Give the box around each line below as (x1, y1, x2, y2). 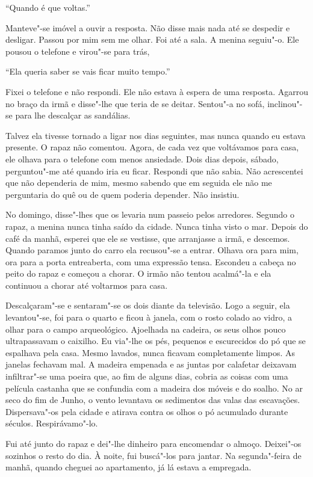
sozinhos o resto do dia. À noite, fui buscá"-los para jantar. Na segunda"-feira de (5, 449, 302, 461)
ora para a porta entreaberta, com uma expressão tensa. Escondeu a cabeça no (5, 255, 296, 268)
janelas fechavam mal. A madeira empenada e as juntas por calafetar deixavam (5, 358, 297, 371)
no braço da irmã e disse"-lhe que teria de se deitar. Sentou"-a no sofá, (5, 97, 265, 109)
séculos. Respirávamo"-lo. (5, 417, 98, 429)
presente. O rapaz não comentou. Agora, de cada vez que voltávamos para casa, (5, 141, 299, 153)
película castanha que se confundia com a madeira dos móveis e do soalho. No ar (5, 381, 303, 394)
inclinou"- (267, 97, 303, 109)
